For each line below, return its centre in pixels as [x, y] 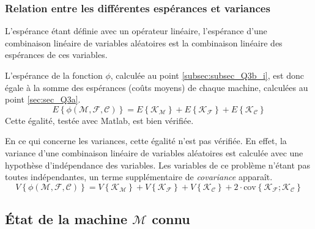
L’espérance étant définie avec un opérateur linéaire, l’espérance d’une [136, 31]
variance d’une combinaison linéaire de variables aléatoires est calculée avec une [154, 152]
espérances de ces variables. [56, 55]
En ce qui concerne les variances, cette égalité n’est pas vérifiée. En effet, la [146, 141]
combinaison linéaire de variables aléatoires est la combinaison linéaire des [144, 42]
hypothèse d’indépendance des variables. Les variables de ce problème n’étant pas [157, 165]
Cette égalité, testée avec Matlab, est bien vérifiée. [99, 120]
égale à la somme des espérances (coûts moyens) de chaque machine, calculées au [157, 87]
